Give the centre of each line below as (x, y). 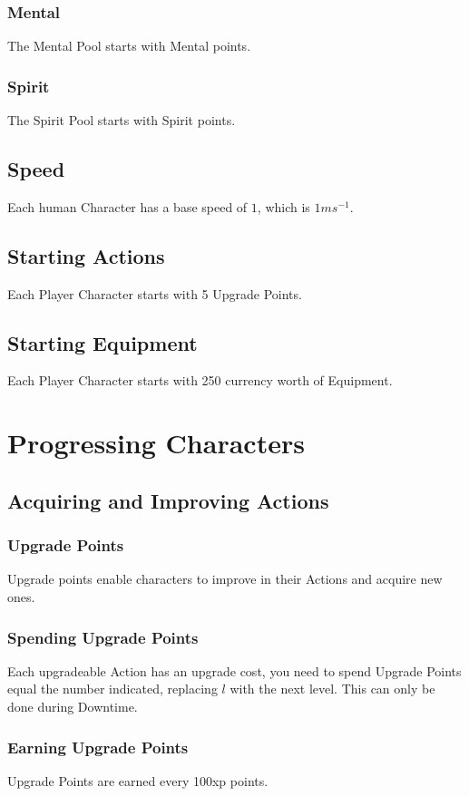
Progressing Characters (156, 443)
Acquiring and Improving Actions (168, 500)
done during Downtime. (73, 706)
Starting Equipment (103, 342)
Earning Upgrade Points (98, 747)
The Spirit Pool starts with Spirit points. (122, 120)
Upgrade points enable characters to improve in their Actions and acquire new (225, 579)
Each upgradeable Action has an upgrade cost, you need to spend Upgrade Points (234, 670)
